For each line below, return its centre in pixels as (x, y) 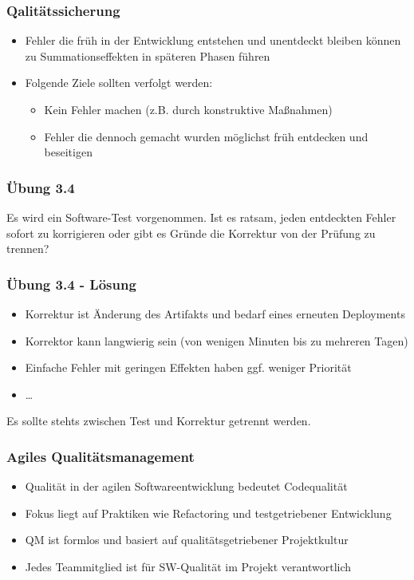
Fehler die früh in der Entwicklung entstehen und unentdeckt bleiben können (213, 40)
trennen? (28, 249)
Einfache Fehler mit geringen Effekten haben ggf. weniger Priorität (188, 367)
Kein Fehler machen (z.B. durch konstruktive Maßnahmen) (188, 109)
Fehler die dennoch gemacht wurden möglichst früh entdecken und (206, 136)
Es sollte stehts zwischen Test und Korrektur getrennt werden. (159, 421)
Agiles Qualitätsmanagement (101, 456)
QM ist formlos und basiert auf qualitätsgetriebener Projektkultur (187, 540)
